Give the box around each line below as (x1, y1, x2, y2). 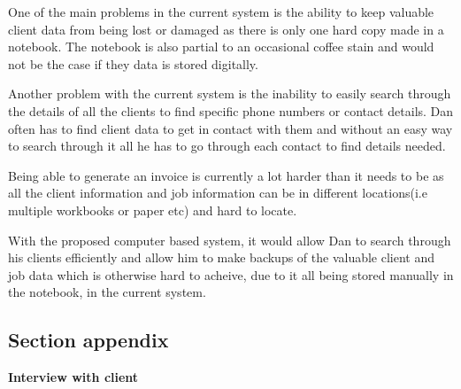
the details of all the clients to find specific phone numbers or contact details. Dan (8, 101, 454, 120)
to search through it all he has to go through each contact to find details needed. (8, 136, 446, 155)
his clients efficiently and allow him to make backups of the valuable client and (8, 248, 435, 267)
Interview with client (8, 368, 139, 386)
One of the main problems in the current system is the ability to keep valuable (8, 3, 434, 20)
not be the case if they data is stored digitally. (8, 54, 258, 73)
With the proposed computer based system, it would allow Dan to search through (8, 230, 451, 249)
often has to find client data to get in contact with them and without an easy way (8, 119, 453, 137)
